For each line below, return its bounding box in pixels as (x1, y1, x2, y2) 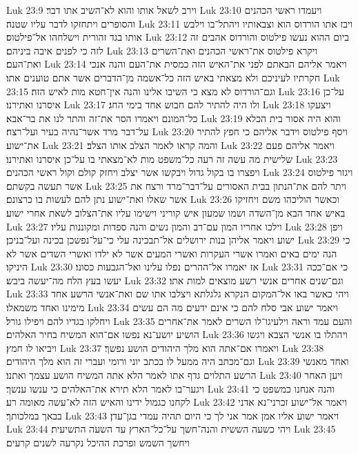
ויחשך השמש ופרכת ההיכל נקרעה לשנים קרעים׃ (6, 435, 190, 449)
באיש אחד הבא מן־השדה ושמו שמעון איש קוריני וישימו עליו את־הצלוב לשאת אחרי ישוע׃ (6, 205, 346, 219)
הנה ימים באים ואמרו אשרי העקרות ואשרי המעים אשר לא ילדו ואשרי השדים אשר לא (6, 246, 337, 260)
